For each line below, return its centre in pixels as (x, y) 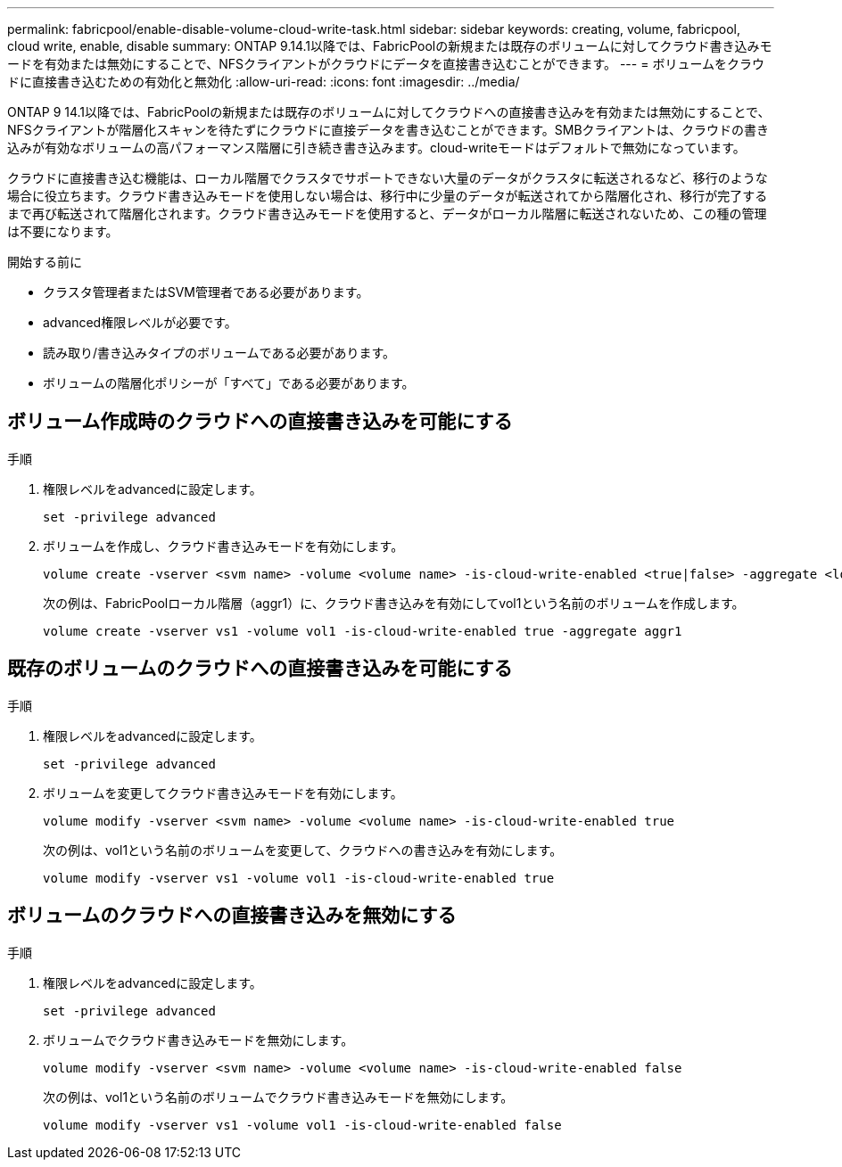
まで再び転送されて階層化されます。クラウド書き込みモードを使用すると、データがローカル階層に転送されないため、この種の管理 (387, 214)
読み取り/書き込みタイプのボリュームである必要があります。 (219, 353)
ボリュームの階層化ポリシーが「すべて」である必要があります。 (229, 383)
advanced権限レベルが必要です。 (140, 322)
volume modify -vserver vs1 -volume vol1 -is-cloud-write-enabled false (302, 1125)
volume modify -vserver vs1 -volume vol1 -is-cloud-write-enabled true (299, 878)
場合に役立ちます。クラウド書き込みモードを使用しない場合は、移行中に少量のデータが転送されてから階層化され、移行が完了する (388, 196)
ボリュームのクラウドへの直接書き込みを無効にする (232, 916)
